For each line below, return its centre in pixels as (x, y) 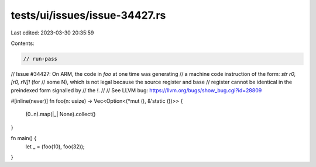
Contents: (23, 43)
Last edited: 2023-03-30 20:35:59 (52, 33)
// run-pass (40, 59)
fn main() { (24, 138)
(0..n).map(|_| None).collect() (61, 114)
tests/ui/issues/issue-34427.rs (88, 15)
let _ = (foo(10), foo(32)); (55, 147)
